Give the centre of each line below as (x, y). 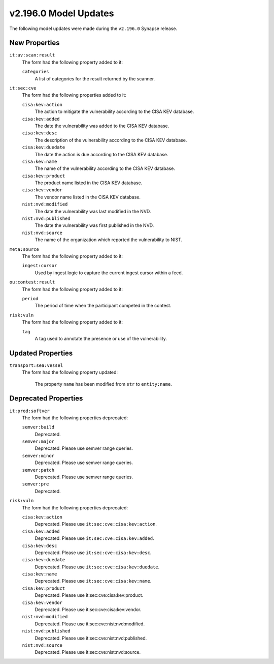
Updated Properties (41, 353)
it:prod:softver (30, 411)
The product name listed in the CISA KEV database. (89, 183)
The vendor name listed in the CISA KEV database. (88, 197)
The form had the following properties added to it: (74, 95)
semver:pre (36, 484)
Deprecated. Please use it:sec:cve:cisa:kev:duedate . (97, 567)
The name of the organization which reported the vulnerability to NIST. (109, 240)
